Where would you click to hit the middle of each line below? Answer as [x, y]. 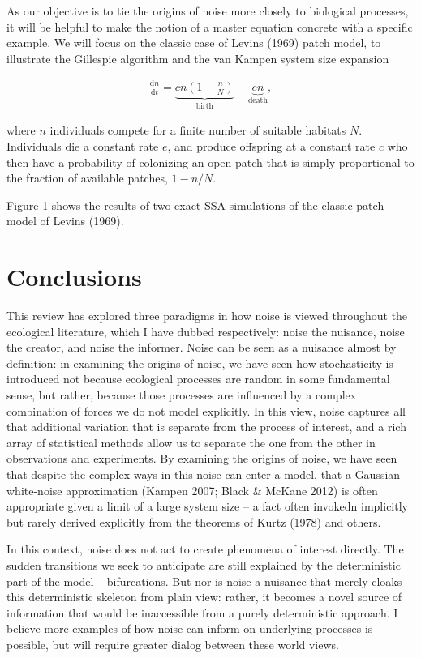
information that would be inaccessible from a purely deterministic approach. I [202, 612]
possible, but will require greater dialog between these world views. [173, 644]
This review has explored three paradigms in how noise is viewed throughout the [207, 316]
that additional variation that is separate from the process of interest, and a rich [206, 427]
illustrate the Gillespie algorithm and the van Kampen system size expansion [198, 58]
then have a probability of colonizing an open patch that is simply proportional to [210, 162]
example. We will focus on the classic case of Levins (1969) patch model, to [194, 43]
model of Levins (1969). [65, 221]
